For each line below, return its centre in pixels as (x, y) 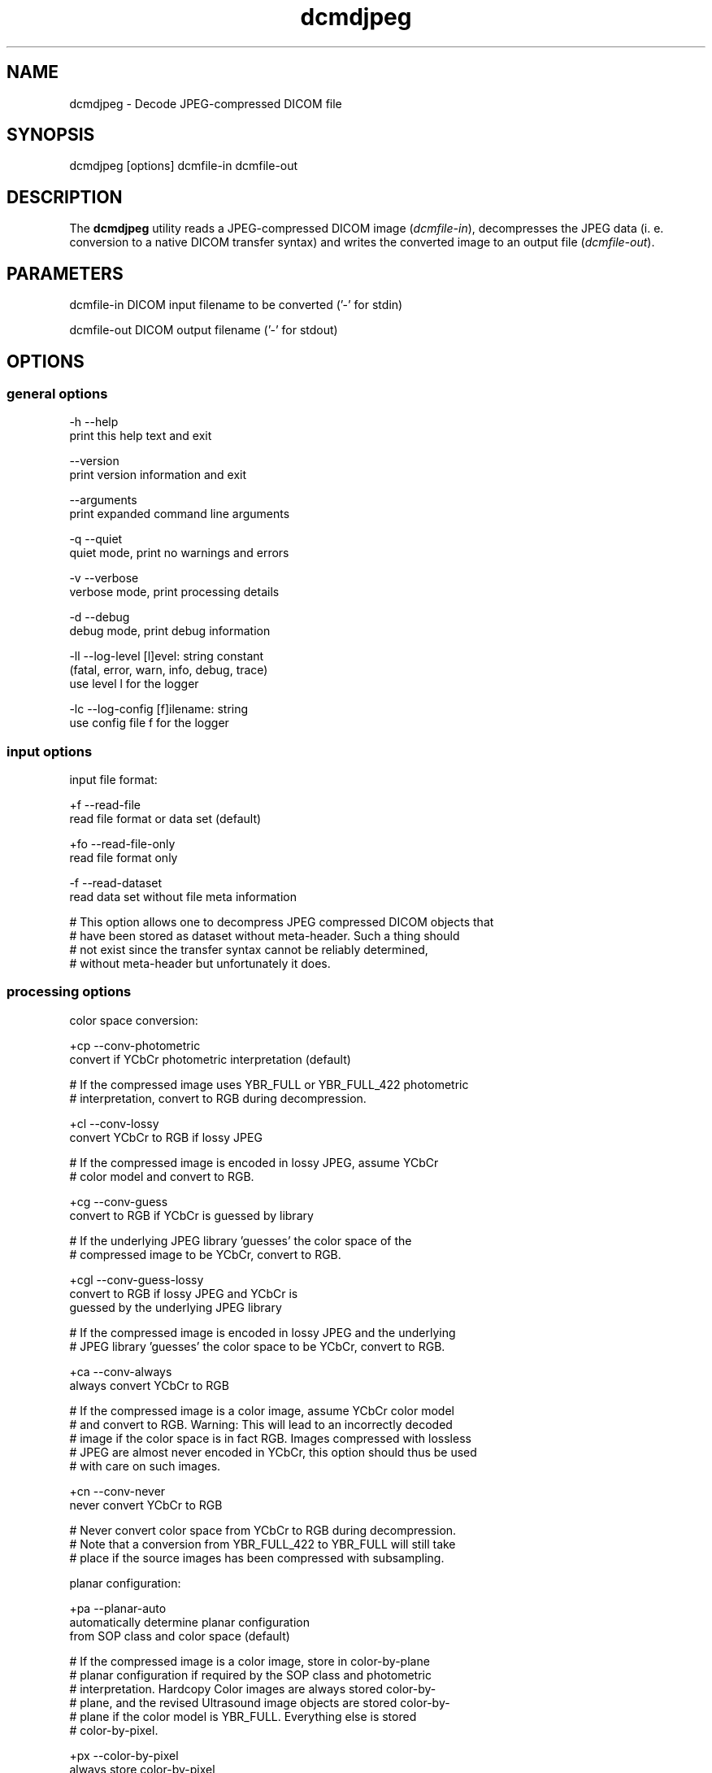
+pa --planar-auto (118, 1608)
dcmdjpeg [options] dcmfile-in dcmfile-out (184, 166)
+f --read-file (105, 805)
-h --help (94, 422)
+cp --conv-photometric (135, 1045)
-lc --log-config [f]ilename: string (159, 709)
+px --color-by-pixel (124, 1755)
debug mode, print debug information (170, 631)
